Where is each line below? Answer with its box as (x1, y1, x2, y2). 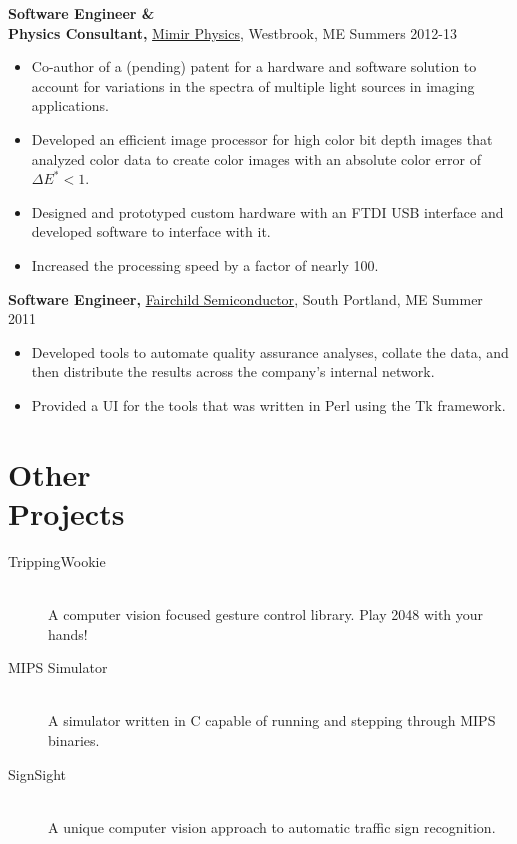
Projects (8, 492, 125, 533)
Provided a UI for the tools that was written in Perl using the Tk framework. (31, 394, 506, 415)
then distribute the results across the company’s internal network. (31, 361, 435, 382)
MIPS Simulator (8, 657, 108, 678)
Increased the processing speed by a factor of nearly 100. (31, 254, 379, 275)
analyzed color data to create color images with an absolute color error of (31, 148, 481, 169)
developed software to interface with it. (31, 221, 271, 242)
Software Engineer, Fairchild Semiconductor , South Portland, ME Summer (8, 288, 483, 309)
